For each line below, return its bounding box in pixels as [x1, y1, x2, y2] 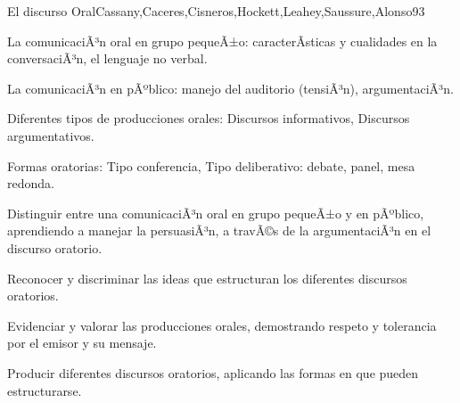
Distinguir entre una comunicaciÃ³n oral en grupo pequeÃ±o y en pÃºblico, [7, 203, 424, 222]
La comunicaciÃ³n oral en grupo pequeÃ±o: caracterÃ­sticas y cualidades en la [7, 31, 438, 50]
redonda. [7, 174, 54, 193]
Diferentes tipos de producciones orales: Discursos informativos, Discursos [7, 109, 410, 127]
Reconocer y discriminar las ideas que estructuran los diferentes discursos [7, 268, 407, 287]
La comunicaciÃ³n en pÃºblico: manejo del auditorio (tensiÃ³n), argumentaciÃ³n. [7, 78, 454, 97]
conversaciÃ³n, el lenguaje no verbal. [7, 49, 208, 68]
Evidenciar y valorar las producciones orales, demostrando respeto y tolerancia [7, 316, 437, 334]
